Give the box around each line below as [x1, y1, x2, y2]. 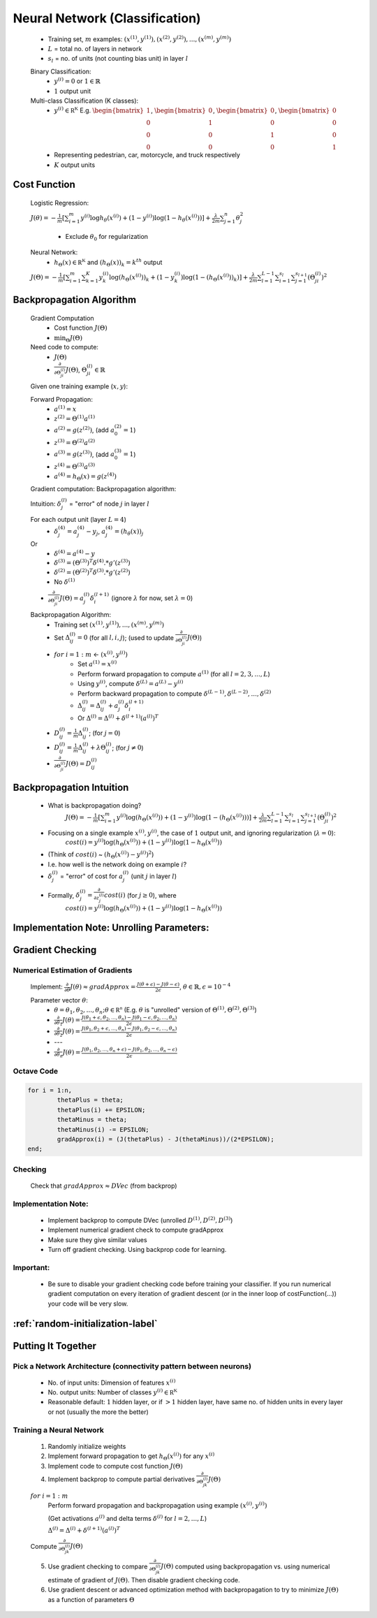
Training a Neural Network [13, 1425, 105, 1435]
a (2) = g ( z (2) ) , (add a [54, 425, 115, 435]
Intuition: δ [30, 500, 62, 508]
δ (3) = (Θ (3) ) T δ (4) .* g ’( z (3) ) [54, 557, 131, 567]
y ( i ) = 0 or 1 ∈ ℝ [54, 76, 101, 85]
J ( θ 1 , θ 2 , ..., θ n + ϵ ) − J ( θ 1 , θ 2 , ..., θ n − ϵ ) [81, 1047, 177, 1054]
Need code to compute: [30, 343, 99, 351]
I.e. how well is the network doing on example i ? [47, 860, 187, 868]
